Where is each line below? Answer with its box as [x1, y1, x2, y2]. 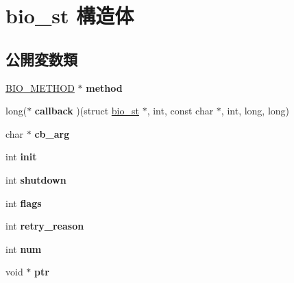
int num [5, 241, 42, 256]
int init [5, 149, 37, 164]
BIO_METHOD [5, 80, 75, 95]
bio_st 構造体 [5, 1, 134, 29]
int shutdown [5, 172, 66, 186]
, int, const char [147, 103, 214, 118]
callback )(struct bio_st [34, 103, 139, 118]
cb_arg [34, 126, 70, 140]
